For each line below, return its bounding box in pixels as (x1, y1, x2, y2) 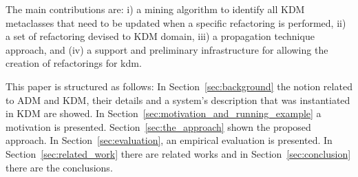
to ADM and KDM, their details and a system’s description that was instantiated (6, 92, 350, 107)
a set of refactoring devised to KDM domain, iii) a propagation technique (6, 29, 315, 43)
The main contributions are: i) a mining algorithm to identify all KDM (6, 2, 305, 16)
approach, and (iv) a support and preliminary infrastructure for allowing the (6, 42, 328, 56)
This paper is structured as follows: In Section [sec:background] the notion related (6, 79, 352, 93)
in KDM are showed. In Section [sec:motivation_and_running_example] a (6, 106, 322, 121)
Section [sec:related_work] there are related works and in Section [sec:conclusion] (6, 146, 351, 160)
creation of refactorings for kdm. (6, 56, 142, 70)
